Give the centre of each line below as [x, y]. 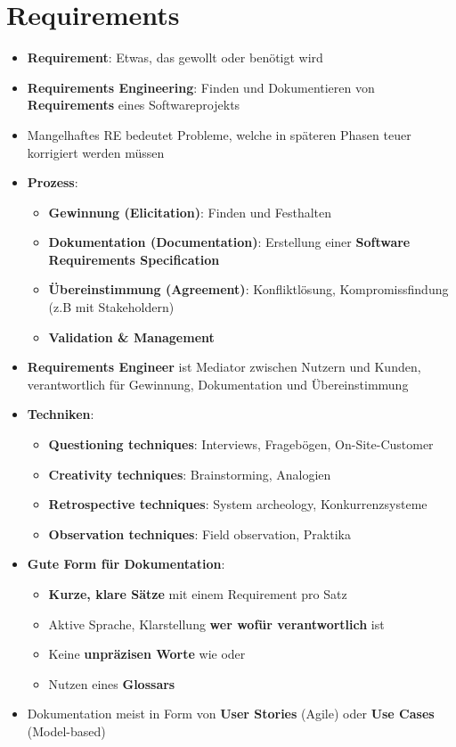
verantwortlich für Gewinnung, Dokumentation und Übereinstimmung [218, 384]
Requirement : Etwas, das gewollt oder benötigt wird [175, 57]
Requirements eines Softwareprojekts [134, 105]
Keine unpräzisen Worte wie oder [147, 654]
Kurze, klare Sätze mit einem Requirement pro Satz [198, 594]
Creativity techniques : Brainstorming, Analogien [190, 474]
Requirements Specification [134, 259]
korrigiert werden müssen [96, 152]
